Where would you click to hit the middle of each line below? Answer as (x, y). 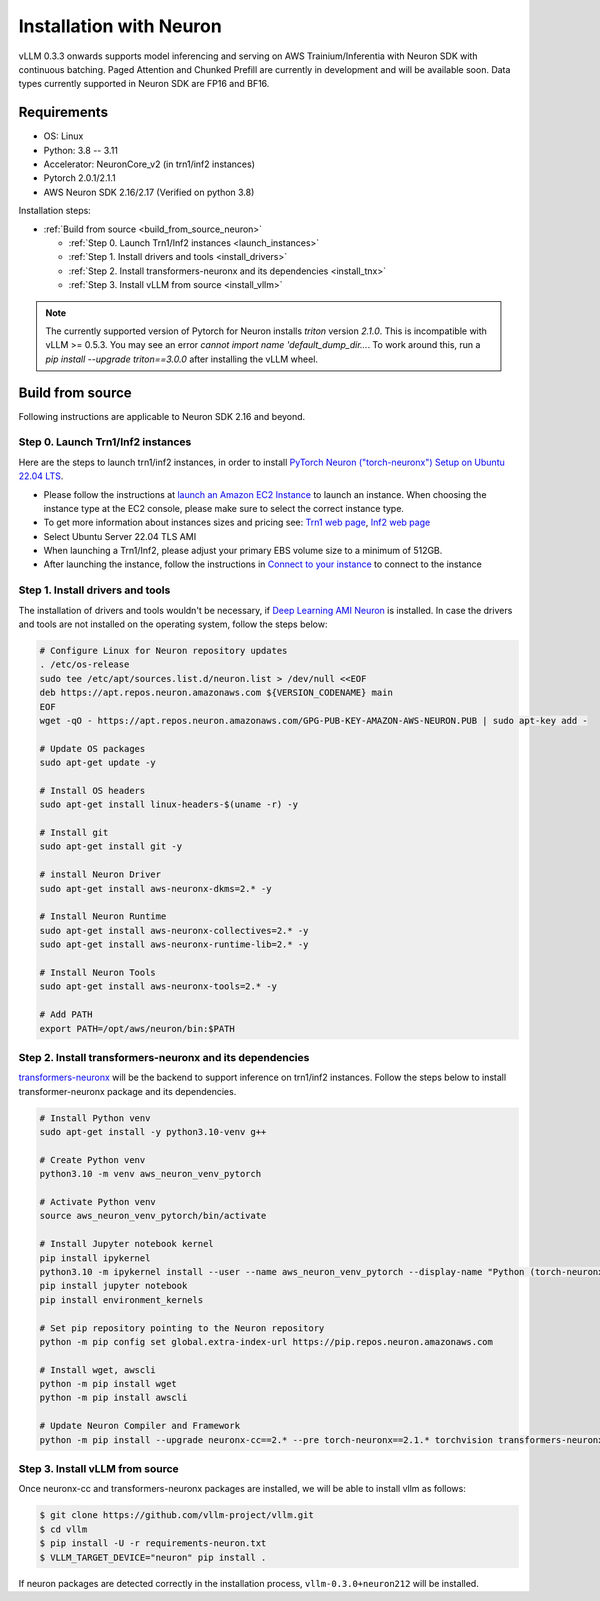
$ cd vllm (63, 1529)
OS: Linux (63, 136)
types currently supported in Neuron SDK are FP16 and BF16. (144, 84)
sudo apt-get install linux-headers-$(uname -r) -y (169, 804)
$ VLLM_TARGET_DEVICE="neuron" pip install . (153, 1557)
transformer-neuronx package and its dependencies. (127, 1091)
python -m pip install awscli (113, 1398)
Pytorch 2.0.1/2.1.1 (79, 178)
